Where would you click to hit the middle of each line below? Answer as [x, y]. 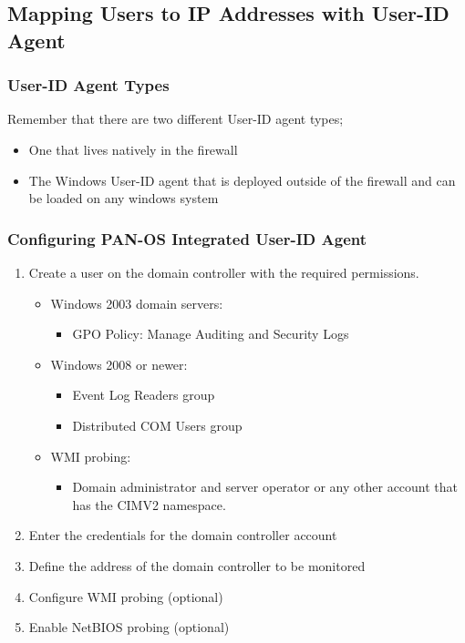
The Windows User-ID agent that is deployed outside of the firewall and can [242, 180]
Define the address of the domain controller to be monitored [197, 565]
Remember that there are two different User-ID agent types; [176, 119]
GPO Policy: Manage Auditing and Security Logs [211, 334]
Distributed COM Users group [157, 425]
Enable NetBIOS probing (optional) [129, 627]
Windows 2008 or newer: [119, 364]
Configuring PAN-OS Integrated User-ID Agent [187, 238]
